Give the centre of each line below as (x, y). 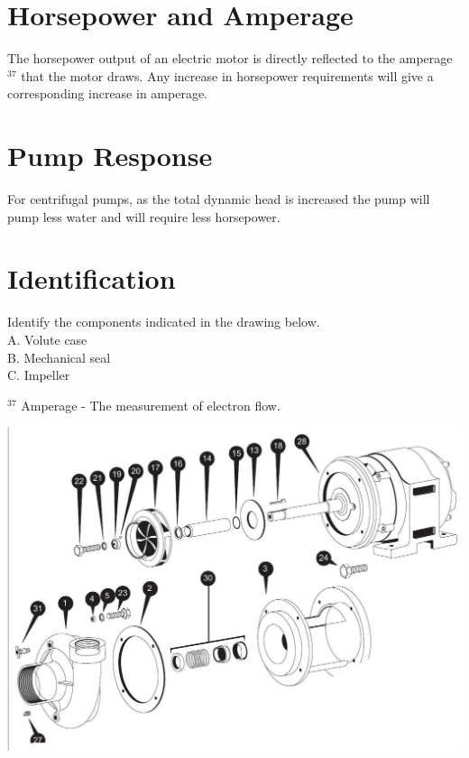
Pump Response (110, 156)
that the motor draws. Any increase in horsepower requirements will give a (227, 75)
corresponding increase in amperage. (107, 93)
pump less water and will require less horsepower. (144, 216)
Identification (92, 278)
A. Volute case (47, 339)
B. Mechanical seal (59, 357)
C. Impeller (39, 375)
